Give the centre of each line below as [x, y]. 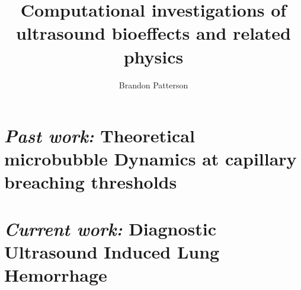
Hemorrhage [56, 275]
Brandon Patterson [153, 85]
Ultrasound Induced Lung [112, 252]
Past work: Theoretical [100, 136]
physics [153, 56]
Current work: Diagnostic [111, 228]
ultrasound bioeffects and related [153, 33]
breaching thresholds [91, 182]
